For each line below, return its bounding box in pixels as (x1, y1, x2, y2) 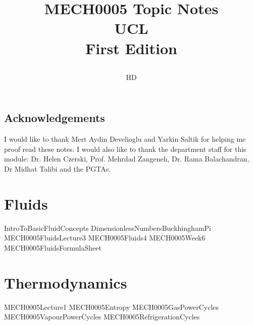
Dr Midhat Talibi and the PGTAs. (4, 163, 111, 174)
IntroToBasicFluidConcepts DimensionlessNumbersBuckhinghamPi (4, 222, 211, 233)
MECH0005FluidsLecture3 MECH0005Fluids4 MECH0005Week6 (4, 232, 206, 243)
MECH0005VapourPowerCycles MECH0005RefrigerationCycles (4, 311, 200, 322)
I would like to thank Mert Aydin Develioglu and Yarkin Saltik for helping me (4, 134, 246, 144)
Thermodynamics (4, 272, 127, 293)
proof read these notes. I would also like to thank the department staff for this (4, 143, 246, 154)
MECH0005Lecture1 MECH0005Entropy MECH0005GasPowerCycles (4, 301, 219, 312)
